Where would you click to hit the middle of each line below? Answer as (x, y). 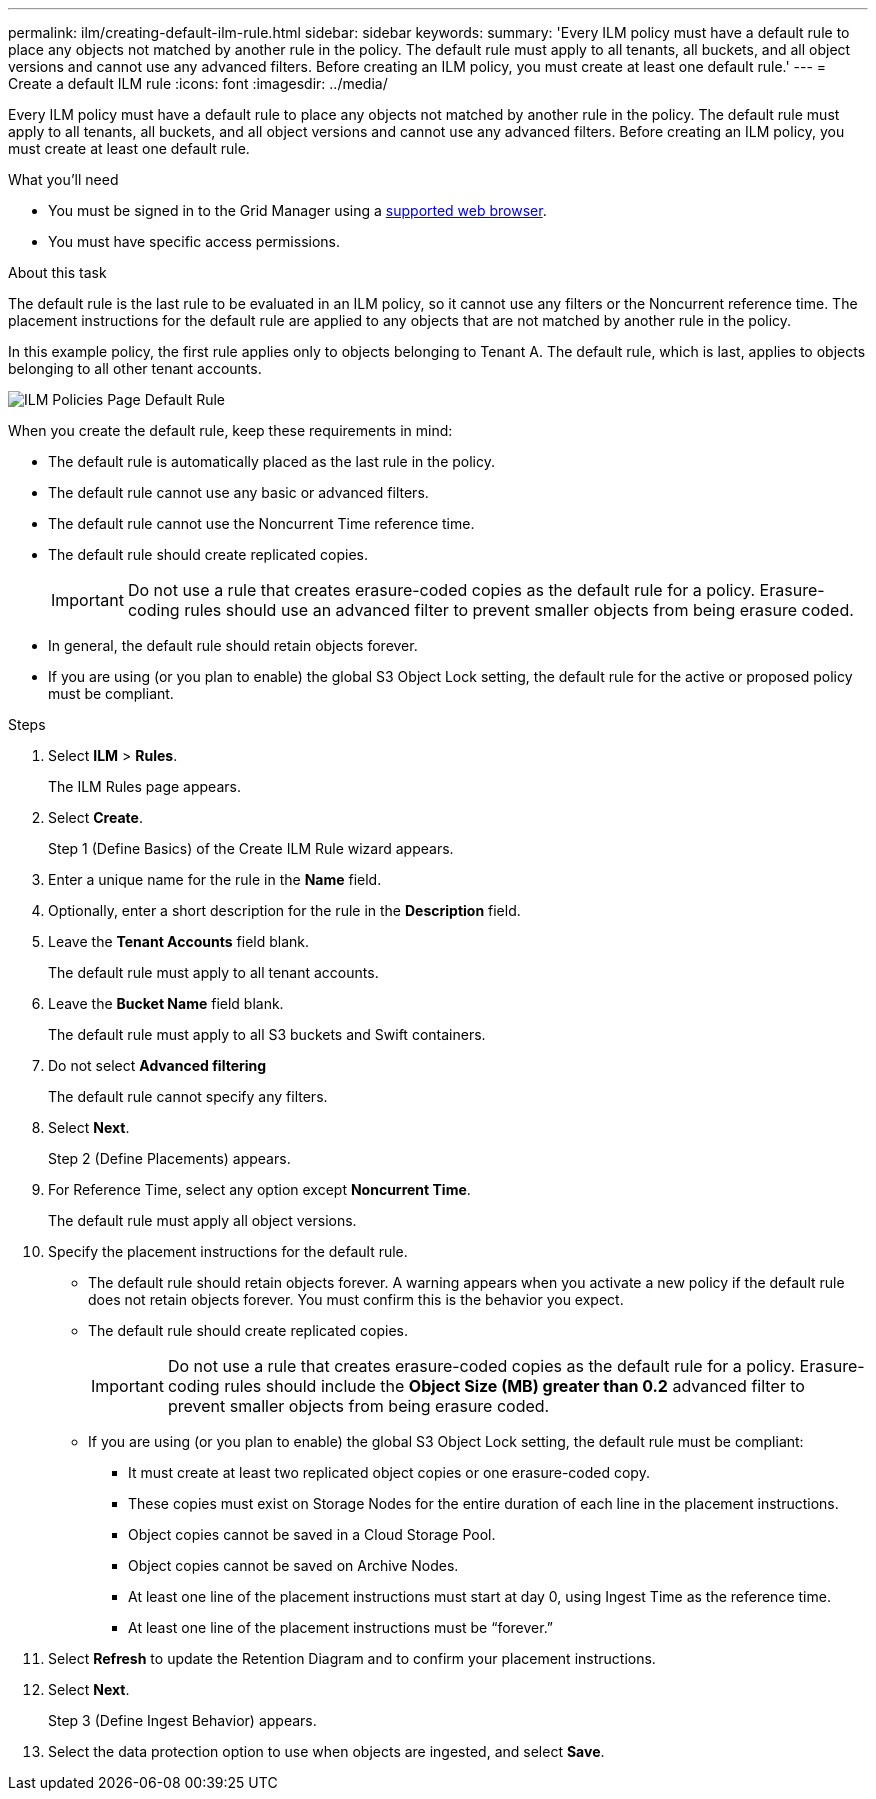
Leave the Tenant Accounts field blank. (179, 941)
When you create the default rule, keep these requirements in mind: (230, 430)
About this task (57, 272)
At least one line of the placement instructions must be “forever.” (341, 1627)
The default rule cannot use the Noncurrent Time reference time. (261, 523)
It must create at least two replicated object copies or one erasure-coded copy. (389, 1472)
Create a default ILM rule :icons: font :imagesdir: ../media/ (198, 83)
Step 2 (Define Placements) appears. (169, 1158)
